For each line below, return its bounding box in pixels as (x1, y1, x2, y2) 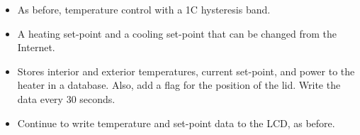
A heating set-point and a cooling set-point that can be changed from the (17, 26, 337, 40)
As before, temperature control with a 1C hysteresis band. (17, 2, 271, 16)
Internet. (17, 40, 55, 55)
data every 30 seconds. (17, 91, 116, 106)
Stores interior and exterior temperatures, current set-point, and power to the (17, 63, 355, 78)
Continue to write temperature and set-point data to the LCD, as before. (17, 115, 335, 130)
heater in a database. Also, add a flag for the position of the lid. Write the (17, 77, 341, 92)
